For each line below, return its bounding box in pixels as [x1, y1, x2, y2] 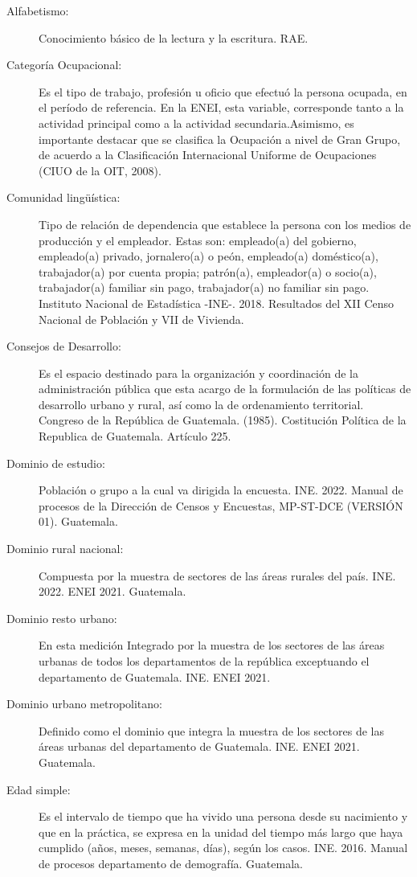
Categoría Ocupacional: [6, 56, 122, 73]
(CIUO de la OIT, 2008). [39, 162, 161, 178]
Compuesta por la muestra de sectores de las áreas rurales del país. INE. [39, 567, 396, 584]
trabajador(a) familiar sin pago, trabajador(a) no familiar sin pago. [39, 279, 370, 296]
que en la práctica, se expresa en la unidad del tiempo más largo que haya [39, 823, 403, 840]
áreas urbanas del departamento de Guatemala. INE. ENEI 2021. [39, 738, 360, 755]
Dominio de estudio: [6, 454, 105, 471]
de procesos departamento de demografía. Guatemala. [39, 854, 303, 871]
